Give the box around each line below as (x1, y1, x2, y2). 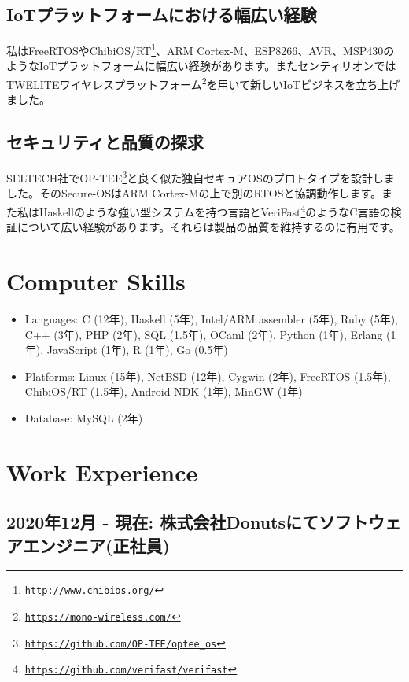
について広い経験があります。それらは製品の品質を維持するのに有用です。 (17, 219, 400, 235)
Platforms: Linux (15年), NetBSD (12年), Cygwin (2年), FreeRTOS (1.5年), (24, 367, 391, 384)
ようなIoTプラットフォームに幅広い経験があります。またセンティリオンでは (6, 57, 396, 74)
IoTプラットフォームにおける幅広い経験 (6, 2, 317, 27)
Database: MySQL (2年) (24, 409, 143, 426)
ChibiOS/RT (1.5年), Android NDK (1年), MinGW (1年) (24, 383, 303, 400)
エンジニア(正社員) (22, 533, 170, 557)
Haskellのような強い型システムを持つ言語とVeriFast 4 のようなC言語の (39, 201, 391, 219)
